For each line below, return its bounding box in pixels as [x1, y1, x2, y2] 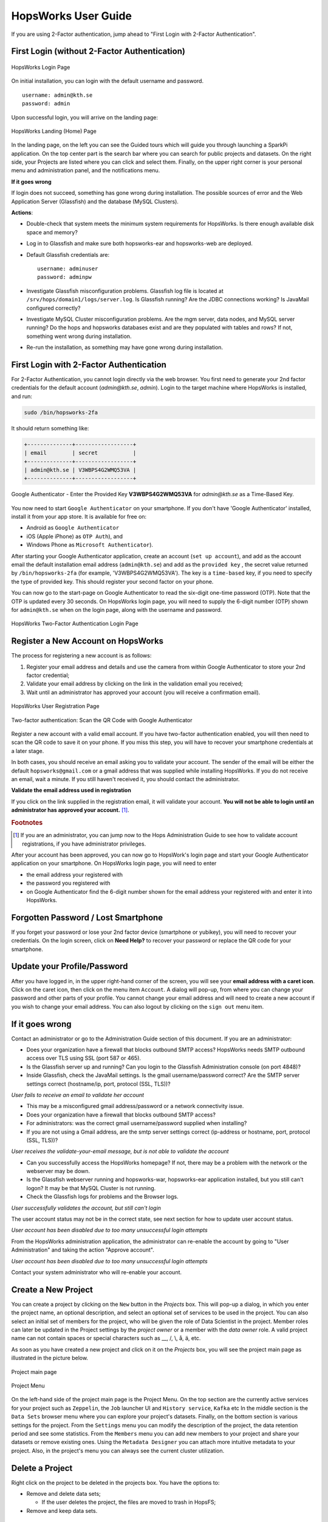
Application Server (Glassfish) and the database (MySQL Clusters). [11, 198, 179, 205]
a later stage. [11, 747, 44, 754]
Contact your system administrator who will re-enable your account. [11, 1268, 182, 1275]
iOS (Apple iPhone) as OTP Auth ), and [26, 533, 123, 540]
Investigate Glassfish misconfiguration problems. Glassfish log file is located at [26, 287, 224, 295]
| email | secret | [24, 449, 137, 457]
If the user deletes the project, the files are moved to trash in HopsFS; [41, 1498, 216, 1506]
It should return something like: [11, 424, 89, 432]
